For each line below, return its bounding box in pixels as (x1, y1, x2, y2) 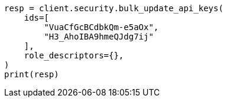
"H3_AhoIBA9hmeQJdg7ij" (44, 32, 154, 41)
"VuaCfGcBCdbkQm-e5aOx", (44, 22, 159, 32)
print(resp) (4, 70, 59, 79)
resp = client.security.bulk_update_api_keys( (4, 4, 223, 13)
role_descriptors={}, (24, 51, 124, 60)
